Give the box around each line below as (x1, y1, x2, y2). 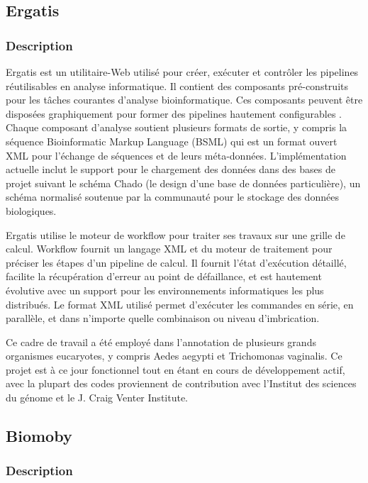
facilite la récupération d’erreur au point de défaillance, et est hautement (6, 269, 322, 284)
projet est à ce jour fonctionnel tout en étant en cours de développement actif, (6, 362, 345, 377)
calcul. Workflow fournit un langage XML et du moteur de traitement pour (6, 241, 333, 256)
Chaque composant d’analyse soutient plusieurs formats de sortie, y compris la (6, 120, 347, 135)
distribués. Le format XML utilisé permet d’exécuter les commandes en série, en (6, 296, 354, 311)
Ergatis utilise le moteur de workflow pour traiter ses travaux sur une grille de (6, 227, 345, 242)
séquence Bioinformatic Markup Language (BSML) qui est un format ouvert (6, 133, 338, 148)
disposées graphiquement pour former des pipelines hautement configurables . (6, 106, 342, 121)
